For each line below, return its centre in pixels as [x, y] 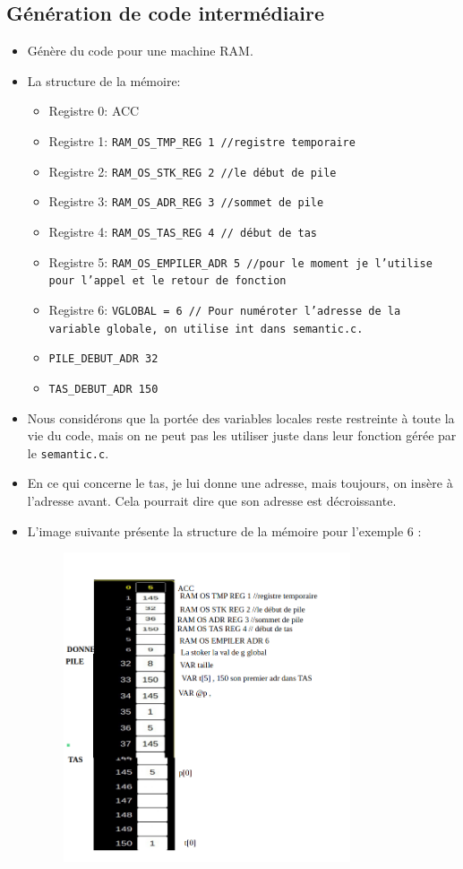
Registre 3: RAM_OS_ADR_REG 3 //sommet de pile [186, 201]
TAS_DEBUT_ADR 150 [103, 389]
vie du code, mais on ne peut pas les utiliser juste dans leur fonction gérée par [242, 435]
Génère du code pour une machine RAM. [140, 51]
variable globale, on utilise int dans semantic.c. [206, 329]
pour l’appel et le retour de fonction [167, 281]
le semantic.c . [68, 452]
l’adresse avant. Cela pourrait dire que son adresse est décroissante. [212, 500]
